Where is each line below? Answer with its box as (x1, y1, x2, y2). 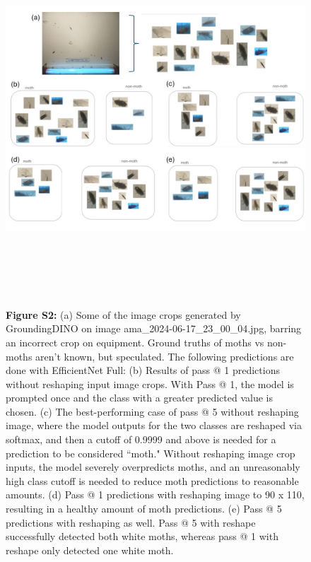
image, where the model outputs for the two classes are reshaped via (6, 418, 302, 433)
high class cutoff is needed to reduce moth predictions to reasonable (6, 473, 299, 488)
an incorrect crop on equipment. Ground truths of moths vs (6, 334, 264, 349)
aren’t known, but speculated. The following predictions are (35, 349, 294, 363)
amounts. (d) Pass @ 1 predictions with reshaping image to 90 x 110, (6, 487, 305, 502)
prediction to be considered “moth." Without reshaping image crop (6, 445, 295, 460)
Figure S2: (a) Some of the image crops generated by (6, 307, 241, 322)
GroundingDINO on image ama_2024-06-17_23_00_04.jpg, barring (6, 321, 302, 336)
